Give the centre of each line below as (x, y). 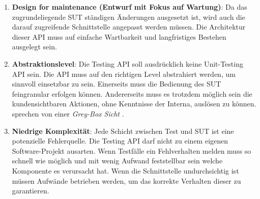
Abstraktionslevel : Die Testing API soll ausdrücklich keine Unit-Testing (127, 63)
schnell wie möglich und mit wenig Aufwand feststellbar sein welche (117, 161)
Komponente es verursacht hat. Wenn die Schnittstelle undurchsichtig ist (125, 170)
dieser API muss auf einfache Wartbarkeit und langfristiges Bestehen (119, 36)
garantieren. (31, 191)
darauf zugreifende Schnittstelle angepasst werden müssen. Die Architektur (129, 27)
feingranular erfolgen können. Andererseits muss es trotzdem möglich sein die (132, 93)
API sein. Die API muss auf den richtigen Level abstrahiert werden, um (124, 74)
